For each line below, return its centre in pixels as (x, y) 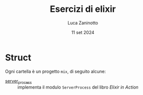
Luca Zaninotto (83, 23)
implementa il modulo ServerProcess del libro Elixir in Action (78, 87)
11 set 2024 (83, 32)
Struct (18, 57)
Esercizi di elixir (83, 9)
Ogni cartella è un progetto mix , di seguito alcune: (55, 71)
